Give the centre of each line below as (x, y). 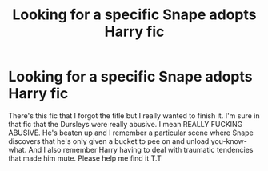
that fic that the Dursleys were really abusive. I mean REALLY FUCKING (126, 124)
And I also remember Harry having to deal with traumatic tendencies (141, 149)
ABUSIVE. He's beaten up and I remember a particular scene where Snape (131, 133)
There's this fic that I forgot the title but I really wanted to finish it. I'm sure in (134, 115)
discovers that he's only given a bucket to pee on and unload (109, 141)
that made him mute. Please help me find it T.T (85, 158)
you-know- (229, 141)
